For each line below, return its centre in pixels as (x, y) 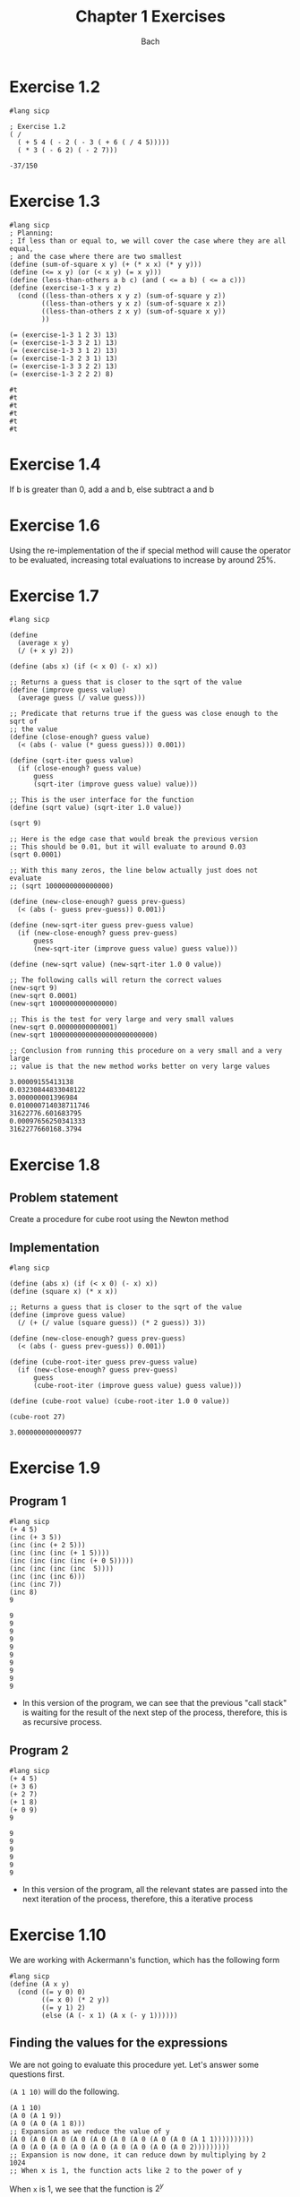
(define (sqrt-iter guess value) (72, 761)
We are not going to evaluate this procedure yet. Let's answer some (134, 2064)
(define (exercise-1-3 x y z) (66, 288)
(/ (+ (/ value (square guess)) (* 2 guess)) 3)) (111, 1323)
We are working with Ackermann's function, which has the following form (145, 1960)
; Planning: (31, 233)
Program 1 (38, 1501)
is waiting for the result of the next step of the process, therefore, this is (155, 1712)
